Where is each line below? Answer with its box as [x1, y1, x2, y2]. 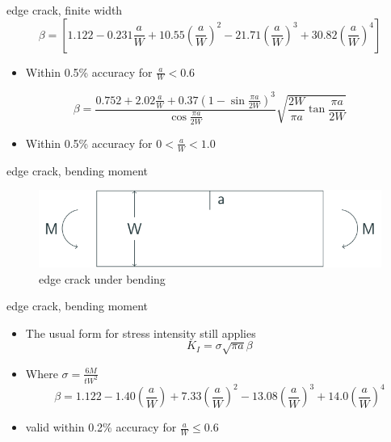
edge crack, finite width [6, 2, 123, 18]
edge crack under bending [39, 270, 166, 287]
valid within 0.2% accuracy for [25, 419, 177, 436]
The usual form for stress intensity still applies [25, 324, 256, 341]
